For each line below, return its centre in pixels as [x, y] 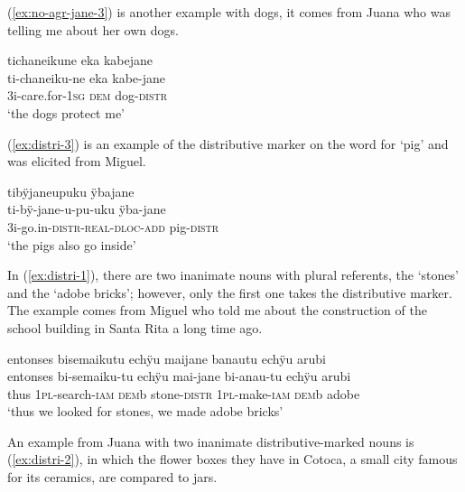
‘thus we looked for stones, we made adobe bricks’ [145, 411]
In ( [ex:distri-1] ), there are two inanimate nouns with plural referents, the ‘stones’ [233, 275]
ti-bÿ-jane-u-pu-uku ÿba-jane [87, 209]
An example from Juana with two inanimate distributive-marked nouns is [211, 441]
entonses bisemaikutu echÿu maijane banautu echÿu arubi [167, 358]
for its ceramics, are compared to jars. [112, 477]
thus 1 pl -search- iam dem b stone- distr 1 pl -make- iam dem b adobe [184, 393]
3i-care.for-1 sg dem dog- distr [88, 95]
